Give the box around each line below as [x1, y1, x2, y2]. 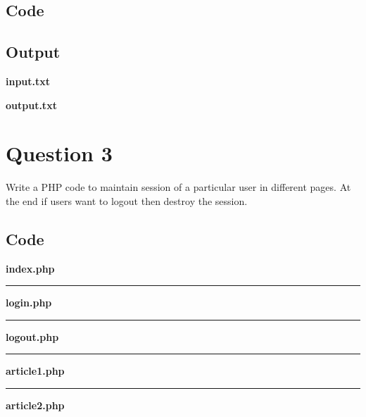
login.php [6, 295, 52, 310]
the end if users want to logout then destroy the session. [6, 193, 248, 208]
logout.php [6, 329, 59, 344]
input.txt [6, 73, 51, 88]
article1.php [6, 363, 65, 378]
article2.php [6, 398, 65, 413]
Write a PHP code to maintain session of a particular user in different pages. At [6, 180, 351, 194]
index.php [6, 261, 55, 275]
